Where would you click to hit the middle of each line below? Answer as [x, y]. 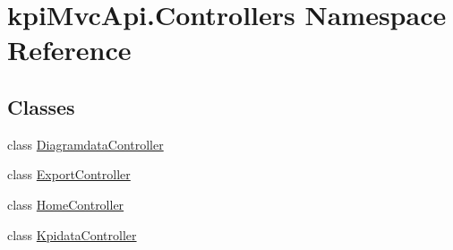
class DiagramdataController [85, 144]
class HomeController [66, 204]
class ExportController [69, 174]
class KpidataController [72, 234]
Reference [69, 50]
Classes [41, 106]
